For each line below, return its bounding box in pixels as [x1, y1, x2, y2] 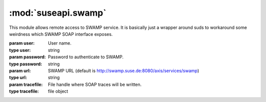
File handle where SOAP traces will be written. [48, 81, 142, 87]
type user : [9, 47, 31, 53]
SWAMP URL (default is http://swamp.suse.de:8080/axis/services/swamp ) [48, 68, 199, 74]
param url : [9, 68, 31, 74]
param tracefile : [9, 81, 43, 87]
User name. [48, 40, 71, 46]
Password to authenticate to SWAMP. [48, 54, 124, 60]
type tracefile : [9, 88, 39, 94]
